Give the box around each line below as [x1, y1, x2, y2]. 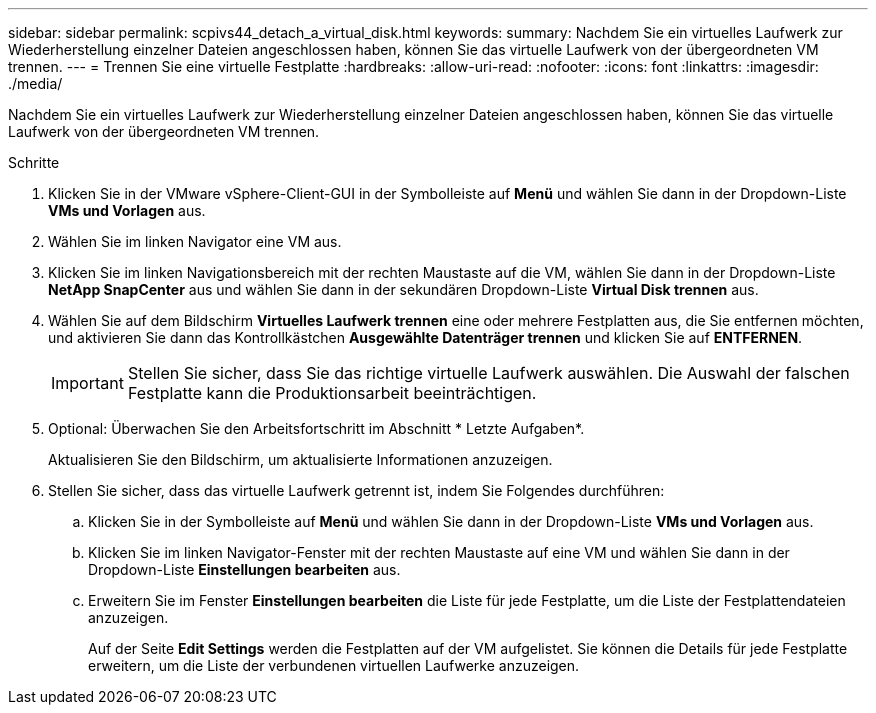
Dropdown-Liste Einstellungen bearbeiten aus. [88, 561, 401, 578]
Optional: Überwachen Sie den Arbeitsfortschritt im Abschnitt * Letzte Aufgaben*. [48, 420, 585, 437]
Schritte [8, 154, 60, 171]
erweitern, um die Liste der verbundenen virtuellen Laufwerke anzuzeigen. [88, 657, 580, 674]
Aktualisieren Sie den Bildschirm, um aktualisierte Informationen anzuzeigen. [48, 451, 553, 468]
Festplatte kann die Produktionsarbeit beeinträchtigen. [127, 383, 537, 403]
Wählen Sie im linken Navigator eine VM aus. [48, 233, 342, 250]
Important [51, 373, 124, 393]
